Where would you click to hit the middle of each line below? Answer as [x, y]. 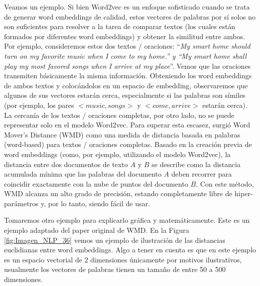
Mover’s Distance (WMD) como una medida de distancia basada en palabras [122, 134]
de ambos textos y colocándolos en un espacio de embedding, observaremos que [126, 85]
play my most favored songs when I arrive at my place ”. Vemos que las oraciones [127, 65]
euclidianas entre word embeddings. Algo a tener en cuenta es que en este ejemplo [130, 250]
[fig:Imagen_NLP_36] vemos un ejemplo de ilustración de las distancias [115, 240]
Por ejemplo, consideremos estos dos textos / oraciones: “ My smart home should [127, 46]
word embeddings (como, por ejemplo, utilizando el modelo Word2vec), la [117, 154]
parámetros [21, 203]
